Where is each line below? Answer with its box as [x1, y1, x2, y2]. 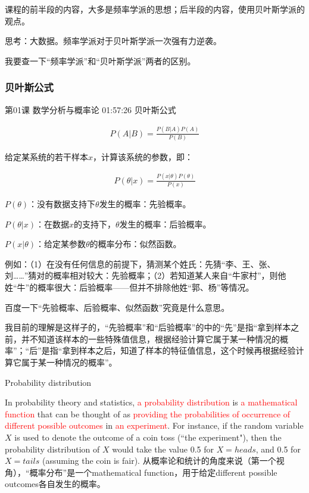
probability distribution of [5, 442, 100, 455]
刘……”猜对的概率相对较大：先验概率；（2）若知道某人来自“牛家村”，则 [5, 269, 278, 282]
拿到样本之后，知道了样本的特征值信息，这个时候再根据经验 [62, 344, 296, 357]
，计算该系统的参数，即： [93, 150, 193, 163]
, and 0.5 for [255, 442, 301, 455]
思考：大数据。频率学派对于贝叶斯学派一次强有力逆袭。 [5, 35, 221, 47]
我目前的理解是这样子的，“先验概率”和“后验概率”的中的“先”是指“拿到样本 [5, 321, 291, 333]
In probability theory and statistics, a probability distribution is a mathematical [5, 396, 298, 408]
